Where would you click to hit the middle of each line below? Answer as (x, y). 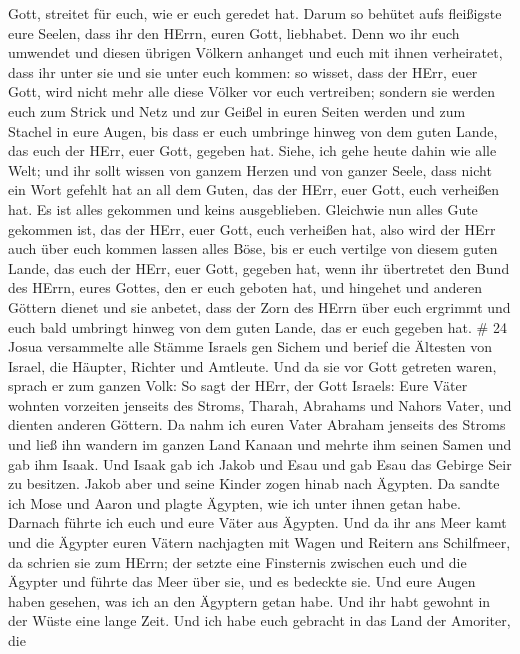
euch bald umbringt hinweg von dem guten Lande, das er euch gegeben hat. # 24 (257, 326)
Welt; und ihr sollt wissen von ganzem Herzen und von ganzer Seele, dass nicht (250, 169)
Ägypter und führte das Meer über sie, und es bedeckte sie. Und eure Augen (242, 581)
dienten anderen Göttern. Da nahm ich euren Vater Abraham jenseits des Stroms (257, 424)
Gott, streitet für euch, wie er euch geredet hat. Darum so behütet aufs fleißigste (255, 13)
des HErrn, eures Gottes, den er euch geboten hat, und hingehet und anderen (245, 287)
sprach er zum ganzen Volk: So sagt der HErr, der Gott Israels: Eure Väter (238, 385)
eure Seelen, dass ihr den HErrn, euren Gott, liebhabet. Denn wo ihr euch (234, 32)
